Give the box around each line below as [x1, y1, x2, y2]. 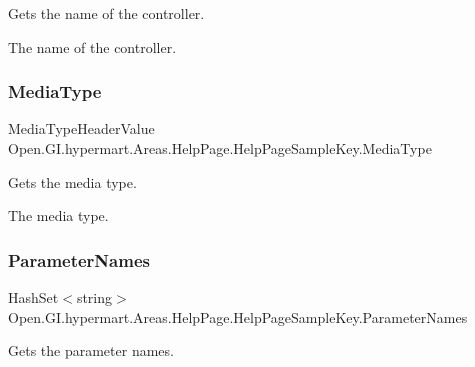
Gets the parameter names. [8, 340, 174, 361]
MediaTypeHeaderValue [8, 118, 155, 139]
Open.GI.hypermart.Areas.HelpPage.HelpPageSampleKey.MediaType [8, 138, 432, 158]
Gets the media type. [8, 171, 137, 192]
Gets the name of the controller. [8, 3, 205, 23]
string [76, 287, 113, 307]
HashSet [8, 287, 59, 307]
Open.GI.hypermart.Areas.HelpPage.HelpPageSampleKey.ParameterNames [8, 306, 468, 327]
